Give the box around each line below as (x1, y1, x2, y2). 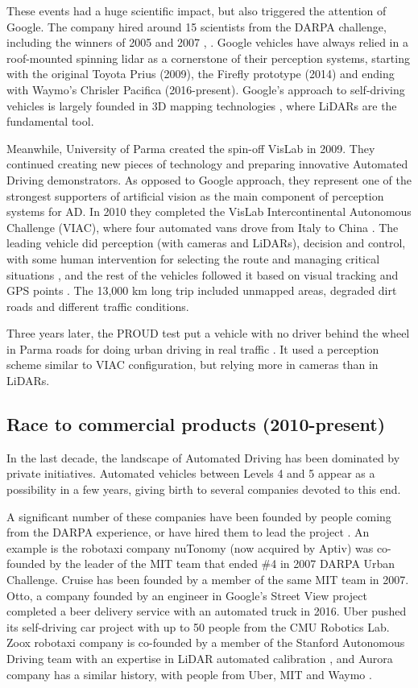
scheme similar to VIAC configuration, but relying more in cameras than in (6, 356, 379, 373)
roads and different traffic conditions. (6, 297, 189, 314)
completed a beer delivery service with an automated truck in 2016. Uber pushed (6, 603, 407, 620)
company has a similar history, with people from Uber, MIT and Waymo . (6, 665, 372, 682)
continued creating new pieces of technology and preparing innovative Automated (6, 155, 408, 172)
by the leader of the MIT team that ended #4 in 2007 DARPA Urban (49, 555, 395, 572)
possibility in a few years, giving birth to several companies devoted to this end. (6, 481, 401, 498)
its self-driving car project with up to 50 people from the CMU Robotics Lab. (6, 618, 390, 635)
